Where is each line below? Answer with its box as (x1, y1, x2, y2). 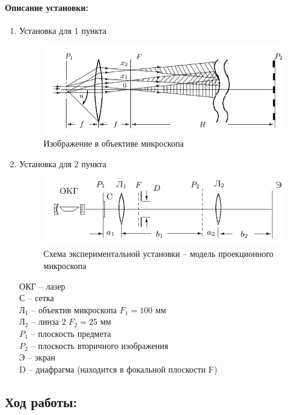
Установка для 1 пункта (19, 24, 107, 36)
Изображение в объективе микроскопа (43, 137, 184, 150)
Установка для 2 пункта (19, 157, 107, 170)
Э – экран (19, 351, 55, 364)
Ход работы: (5, 392, 78, 411)
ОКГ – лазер (19, 279, 65, 292)
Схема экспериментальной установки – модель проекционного (43, 247, 274, 260)
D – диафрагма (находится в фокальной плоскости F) (19, 362, 218, 375)
